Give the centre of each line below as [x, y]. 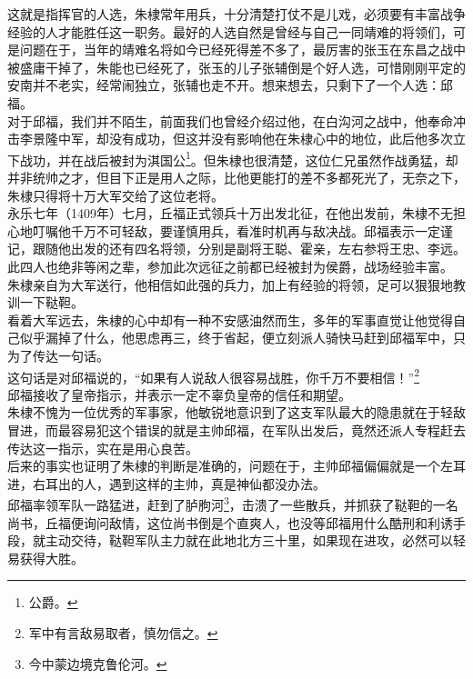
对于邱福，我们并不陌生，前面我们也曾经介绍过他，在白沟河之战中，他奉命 [230, 120]
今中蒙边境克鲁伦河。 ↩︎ [98, 663]
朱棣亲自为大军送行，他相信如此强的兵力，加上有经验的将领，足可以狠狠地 [230, 284]
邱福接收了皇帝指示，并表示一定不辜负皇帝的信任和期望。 [179, 394]
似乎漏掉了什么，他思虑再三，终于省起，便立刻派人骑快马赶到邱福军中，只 [242, 338]
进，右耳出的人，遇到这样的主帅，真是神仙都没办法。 [166, 483]
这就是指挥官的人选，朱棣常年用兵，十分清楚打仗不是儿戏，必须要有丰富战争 [236, 14]
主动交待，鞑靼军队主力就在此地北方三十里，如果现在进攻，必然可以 [249, 540]
